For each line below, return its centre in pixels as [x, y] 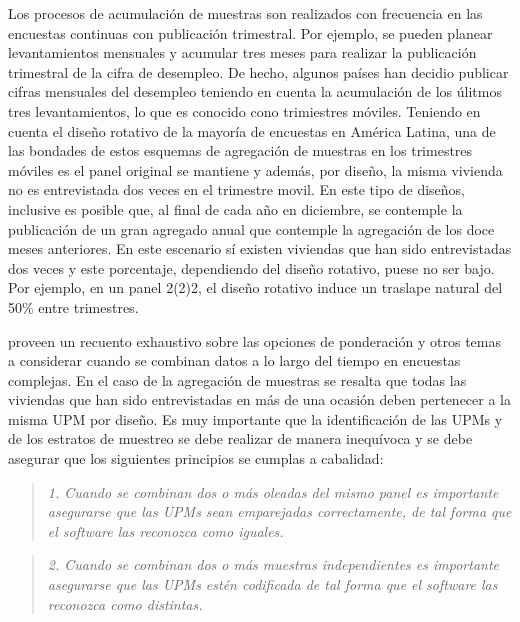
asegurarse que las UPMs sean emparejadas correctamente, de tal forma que [279, 511]
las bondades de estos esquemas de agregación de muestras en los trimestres [240, 150]
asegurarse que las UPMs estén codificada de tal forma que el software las [272, 584]
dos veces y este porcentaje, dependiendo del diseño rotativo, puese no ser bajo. [251, 267]
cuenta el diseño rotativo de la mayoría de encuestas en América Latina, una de [252, 130]
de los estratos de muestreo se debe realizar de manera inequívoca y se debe [240, 438]
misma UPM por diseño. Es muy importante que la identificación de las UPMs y [255, 418]
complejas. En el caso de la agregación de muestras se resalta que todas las [237, 379]
